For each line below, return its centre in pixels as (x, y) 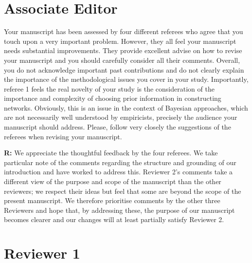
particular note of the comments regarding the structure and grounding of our (120, 162)
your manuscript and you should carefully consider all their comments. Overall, (122, 60)
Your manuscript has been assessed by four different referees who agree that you (124, 31)
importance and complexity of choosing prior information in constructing (113, 98)
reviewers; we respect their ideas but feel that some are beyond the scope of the (123, 191)
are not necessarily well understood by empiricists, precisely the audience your (121, 117)
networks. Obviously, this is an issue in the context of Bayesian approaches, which (126, 107)
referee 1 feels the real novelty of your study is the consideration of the (109, 88)
